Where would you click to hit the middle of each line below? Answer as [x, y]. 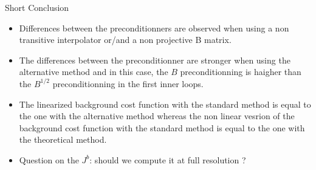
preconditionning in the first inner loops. [128, 83]
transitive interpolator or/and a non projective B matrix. [125, 40]
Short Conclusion [37, 7]
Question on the [49, 159]
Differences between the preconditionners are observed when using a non [154, 28]
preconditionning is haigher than [241, 72]
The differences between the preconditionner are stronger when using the [155, 60]
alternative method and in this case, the [94, 72]
